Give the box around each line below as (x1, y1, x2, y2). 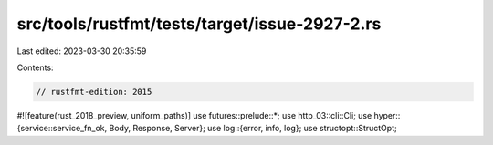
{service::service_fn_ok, (16, 123, 108, 134)
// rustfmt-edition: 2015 (36, 87, 152, 97)
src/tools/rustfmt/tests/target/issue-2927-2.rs (16, 14, 382, 34)
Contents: (16, 62, 54, 73)
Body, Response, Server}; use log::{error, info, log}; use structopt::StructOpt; (109, 123, 397, 134)
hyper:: (373, 109, 401, 120)
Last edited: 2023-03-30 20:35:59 (16, 46, 147, 57)
